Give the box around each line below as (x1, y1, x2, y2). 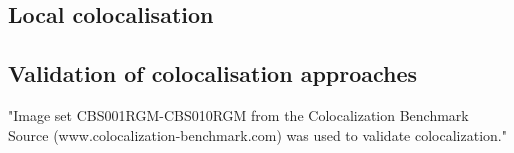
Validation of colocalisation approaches (8, 58, 418, 89)
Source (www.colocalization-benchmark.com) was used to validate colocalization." (8, 124, 507, 145)
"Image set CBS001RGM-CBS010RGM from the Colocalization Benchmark (8, 104, 469, 125)
